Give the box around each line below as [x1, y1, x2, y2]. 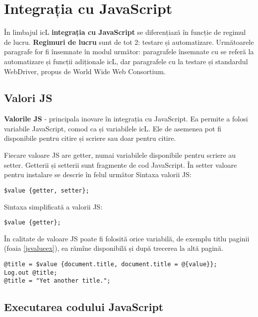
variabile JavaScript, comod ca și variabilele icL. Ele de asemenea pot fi [4, 123, 221, 133]
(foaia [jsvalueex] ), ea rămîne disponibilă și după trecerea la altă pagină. [4, 243, 223, 253]
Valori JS [4, 90, 53, 106]
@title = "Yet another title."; [4, 277, 111, 285]
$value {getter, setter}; [4, 187, 89, 194]
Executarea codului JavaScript [4, 299, 164, 315]
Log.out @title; [4, 269, 58, 276]
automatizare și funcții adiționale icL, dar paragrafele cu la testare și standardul [4, 56, 248, 66]
